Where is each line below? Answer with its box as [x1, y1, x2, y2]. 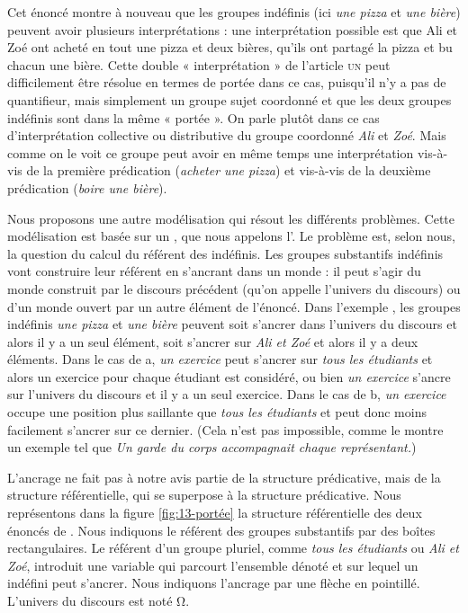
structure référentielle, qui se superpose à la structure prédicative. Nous [7, 485, 401, 504]
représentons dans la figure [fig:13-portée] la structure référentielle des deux [7, 503, 422, 522]
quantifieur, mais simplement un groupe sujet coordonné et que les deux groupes [7, 90, 452, 109]
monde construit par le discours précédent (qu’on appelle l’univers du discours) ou [7, 279, 461, 298]
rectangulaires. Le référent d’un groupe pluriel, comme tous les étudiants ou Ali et [7, 538, 459, 557]
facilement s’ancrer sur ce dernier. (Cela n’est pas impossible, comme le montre [7, 420, 444, 439]
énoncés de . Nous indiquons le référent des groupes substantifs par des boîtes [7, 520, 436, 539]
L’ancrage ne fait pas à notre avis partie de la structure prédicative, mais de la [7, 467, 441, 486]
